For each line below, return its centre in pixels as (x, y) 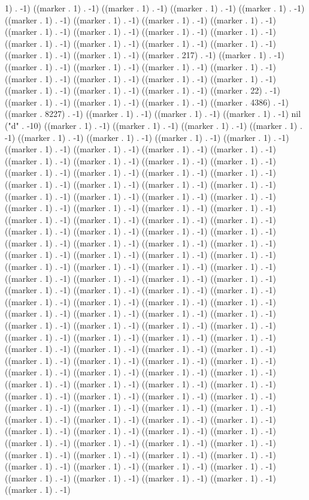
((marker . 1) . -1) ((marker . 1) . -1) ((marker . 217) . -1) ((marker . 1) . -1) (145, 55)
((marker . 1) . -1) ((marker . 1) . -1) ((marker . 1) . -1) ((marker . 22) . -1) (143, 90)
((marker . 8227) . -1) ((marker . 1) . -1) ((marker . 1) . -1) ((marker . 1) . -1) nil (153, 114)
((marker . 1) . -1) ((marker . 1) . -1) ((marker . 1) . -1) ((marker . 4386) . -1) (147, 102)
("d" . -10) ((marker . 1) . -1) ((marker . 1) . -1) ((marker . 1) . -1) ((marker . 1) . (154, 125)
